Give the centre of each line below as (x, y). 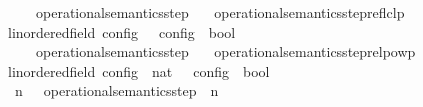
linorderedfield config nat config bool (138, 70)
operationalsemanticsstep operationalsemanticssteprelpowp (225, 51)
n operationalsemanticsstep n (116, 90)
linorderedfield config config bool (121, 31)
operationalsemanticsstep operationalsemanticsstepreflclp (220, 12)
